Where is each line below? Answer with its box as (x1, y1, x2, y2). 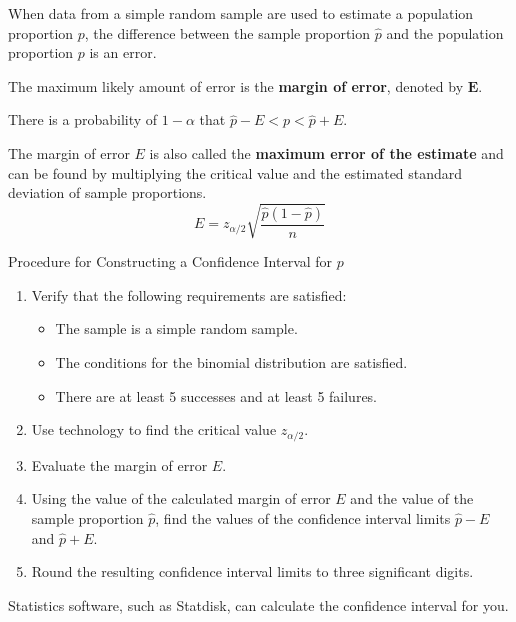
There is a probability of (8, 109, 158, 130)
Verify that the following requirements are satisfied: (31, 284, 347, 305)
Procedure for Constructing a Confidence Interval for (8, 251, 333, 272)
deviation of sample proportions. (8, 182, 207, 203)
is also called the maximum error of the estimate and (149, 142, 504, 163)
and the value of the (350, 488, 474, 509)
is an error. (89, 42, 157, 63)
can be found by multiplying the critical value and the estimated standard (8, 162, 463, 183)
